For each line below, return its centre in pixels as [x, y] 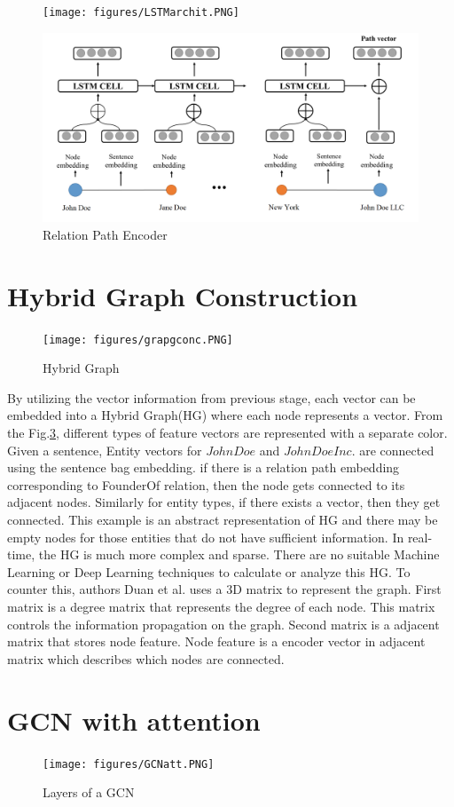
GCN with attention [134, 720]
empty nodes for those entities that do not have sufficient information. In [206, 537]
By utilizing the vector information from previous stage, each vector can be [211, 397]
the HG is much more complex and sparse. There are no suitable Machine [239, 554]
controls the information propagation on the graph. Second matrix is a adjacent [223, 624]
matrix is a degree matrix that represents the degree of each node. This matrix [221, 606]
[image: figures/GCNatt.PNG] [129, 764]
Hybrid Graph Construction [183, 295]
